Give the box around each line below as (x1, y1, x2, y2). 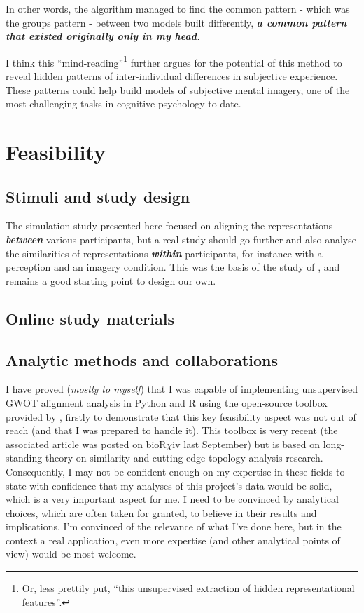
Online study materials (6, 307, 174, 329)
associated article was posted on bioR (6, 436, 167, 451)
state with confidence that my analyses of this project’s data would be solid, (6, 478, 332, 492)
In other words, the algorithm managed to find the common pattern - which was (6, 1, 350, 15)
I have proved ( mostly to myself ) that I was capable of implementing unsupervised (6, 382, 358, 396)
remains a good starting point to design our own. (6, 273, 216, 288)
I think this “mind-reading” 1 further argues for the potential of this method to (6, 53, 342, 69)
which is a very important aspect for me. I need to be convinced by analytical (6, 492, 339, 506)
